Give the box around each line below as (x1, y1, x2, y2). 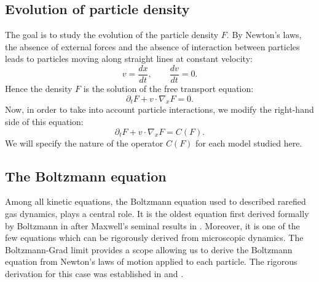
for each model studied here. (195, 136, 302, 149)
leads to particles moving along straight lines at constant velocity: (5, 52, 253, 65)
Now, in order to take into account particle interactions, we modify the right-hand (5, 103, 314, 116)
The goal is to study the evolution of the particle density (5, 28, 219, 41)
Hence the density (5, 82, 73, 95)
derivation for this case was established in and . (5, 267, 184, 280)
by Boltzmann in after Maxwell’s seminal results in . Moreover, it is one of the (5, 219, 300, 232)
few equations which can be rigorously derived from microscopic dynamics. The (5, 231, 304, 244)
